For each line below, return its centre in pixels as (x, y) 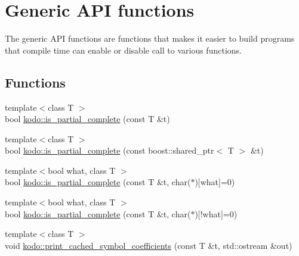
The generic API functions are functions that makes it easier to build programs (150, 38)
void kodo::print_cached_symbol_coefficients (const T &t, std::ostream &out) (149, 245)
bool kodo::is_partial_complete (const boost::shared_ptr (110, 150)
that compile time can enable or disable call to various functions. (123, 50)
